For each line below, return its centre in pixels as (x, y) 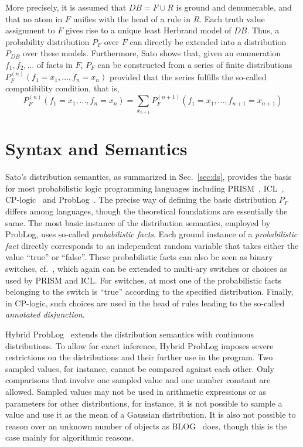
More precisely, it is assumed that (66, 7)
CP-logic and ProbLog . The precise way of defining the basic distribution (141, 199)
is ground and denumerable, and (234, 7)
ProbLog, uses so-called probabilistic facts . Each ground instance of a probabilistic (151, 234)
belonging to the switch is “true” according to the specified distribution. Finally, (149, 291)
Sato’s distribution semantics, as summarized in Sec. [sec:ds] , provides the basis (149, 177)
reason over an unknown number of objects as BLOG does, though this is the (146, 426)
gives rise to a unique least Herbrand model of (148, 30)
